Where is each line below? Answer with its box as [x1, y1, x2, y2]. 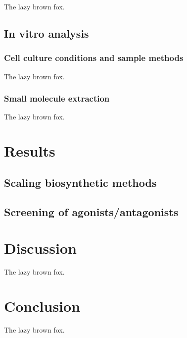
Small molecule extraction [4, 92, 110, 105]
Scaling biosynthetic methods [4, 174, 157, 190]
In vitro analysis [4, 25, 89, 41]
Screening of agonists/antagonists [4, 204, 179, 219]
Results [4, 141, 55, 161]
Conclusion [4, 295, 81, 316]
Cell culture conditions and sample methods [4, 52, 184, 64]
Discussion [4, 238, 77, 258]
